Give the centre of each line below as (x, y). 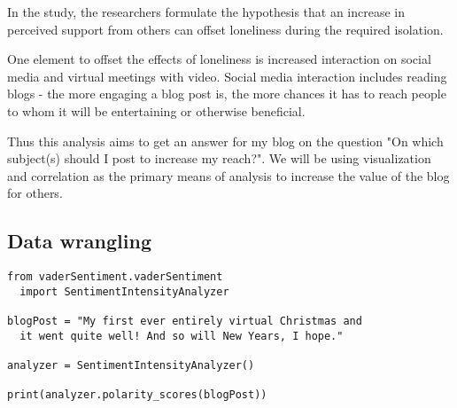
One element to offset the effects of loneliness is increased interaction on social (219, 59)
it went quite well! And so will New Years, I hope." (182, 336)
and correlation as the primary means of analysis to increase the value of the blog (228, 175)
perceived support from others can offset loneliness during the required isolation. (225, 29)
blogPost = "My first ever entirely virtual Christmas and (185, 322)
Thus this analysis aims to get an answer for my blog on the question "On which (225, 141)
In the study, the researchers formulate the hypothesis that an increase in (206, 12)
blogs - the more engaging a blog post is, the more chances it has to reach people (227, 94)
